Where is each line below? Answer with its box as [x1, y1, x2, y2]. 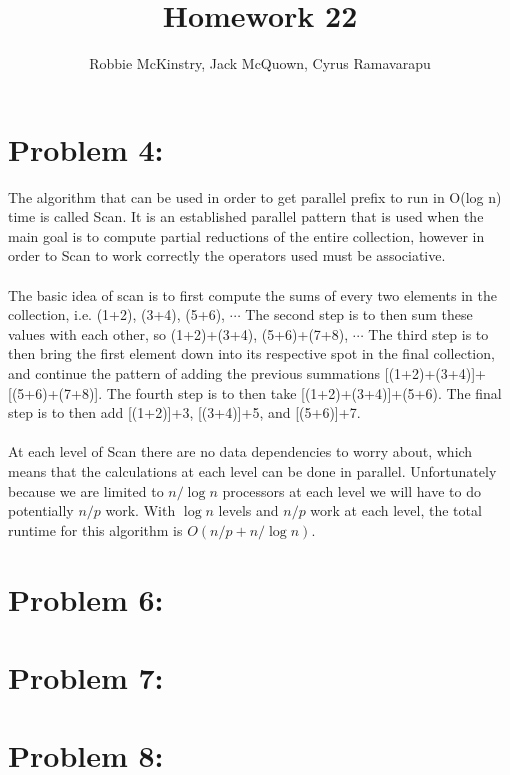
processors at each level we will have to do [222, 480, 481, 501]
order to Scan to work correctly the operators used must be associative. [8, 245, 446, 266]
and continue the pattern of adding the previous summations [8, 363, 381, 383]
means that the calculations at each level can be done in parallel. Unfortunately [8, 460, 497, 481]
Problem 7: [8, 656, 164, 697]
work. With [105, 500, 176, 521]
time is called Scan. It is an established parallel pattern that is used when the [8, 206, 484, 227]
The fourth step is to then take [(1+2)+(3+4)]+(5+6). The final [106, 382, 502, 403]
